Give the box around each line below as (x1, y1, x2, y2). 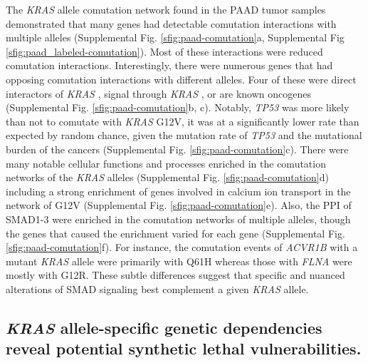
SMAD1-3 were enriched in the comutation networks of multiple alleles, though (6, 211, 351, 226)
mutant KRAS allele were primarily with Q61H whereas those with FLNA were (6, 253, 352, 268)
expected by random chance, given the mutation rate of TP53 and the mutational (6, 128, 362, 143)
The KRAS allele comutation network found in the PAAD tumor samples (6, 2, 326, 16)
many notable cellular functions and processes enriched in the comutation (6, 155, 326, 170)
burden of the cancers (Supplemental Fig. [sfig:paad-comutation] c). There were (6, 141, 349, 156)
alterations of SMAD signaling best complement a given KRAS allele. (6, 281, 309, 296)
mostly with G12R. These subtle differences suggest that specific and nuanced (6, 267, 345, 282)
